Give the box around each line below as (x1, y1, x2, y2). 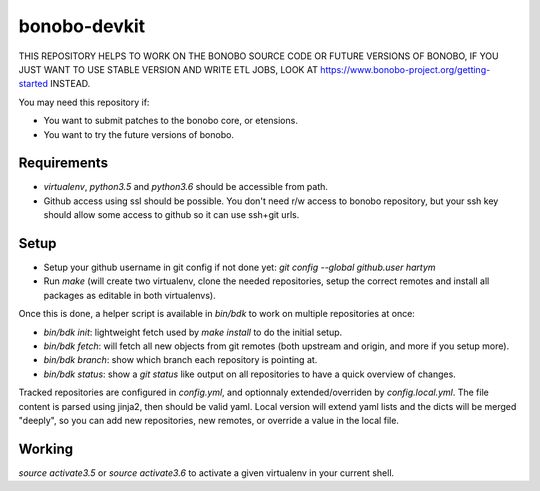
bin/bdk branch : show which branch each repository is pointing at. (43, 354, 318, 366)
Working (18, 440, 74, 457)
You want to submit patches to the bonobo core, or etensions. (43, 115, 299, 127)
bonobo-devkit (18, 15, 146, 37)
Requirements (18, 155, 109, 172)
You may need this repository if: (18, 96, 150, 108)
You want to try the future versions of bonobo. (43, 128, 235, 140)
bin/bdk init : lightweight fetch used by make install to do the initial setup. (43, 326, 343, 338)
